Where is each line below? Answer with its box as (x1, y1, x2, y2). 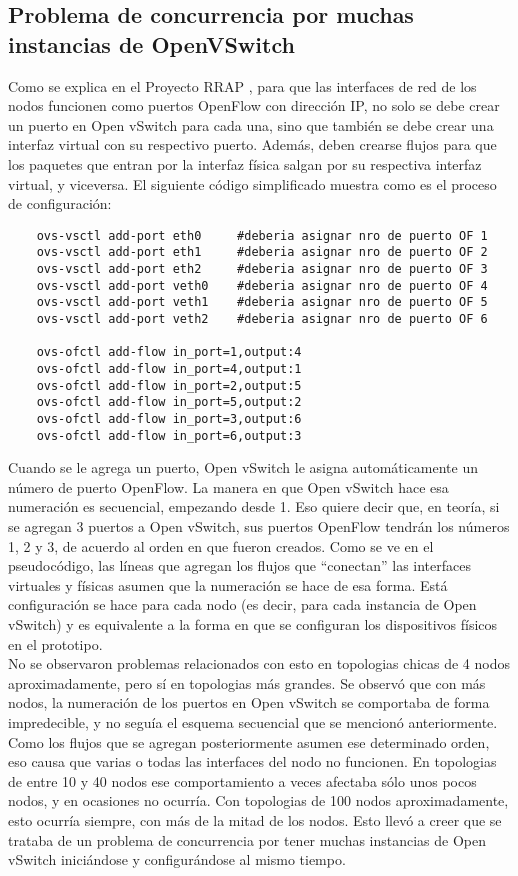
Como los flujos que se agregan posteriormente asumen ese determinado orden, (8, 731, 490, 752)
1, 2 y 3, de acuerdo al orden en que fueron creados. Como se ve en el (8, 535, 434, 556)
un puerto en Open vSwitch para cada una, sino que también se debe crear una (8, 114, 494, 135)
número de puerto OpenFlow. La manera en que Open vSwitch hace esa (8, 476, 449, 497)
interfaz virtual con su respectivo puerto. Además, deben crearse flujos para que (8, 134, 497, 155)
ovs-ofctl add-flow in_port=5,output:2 (36, 395, 302, 410)
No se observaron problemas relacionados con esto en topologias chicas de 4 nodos (8, 653, 510, 674)
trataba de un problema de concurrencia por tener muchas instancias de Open (8, 829, 487, 850)
